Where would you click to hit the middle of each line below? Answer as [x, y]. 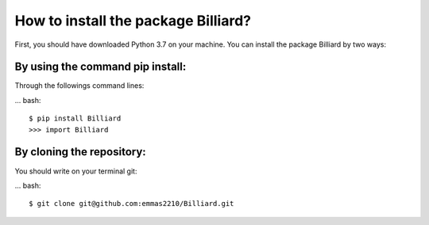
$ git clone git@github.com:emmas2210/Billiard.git [131, 204]
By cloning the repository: [80, 152]
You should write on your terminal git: [76, 171]
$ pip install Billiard [75, 118]
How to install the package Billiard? [133, 21]
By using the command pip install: [100, 67]
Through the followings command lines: [79, 86]
